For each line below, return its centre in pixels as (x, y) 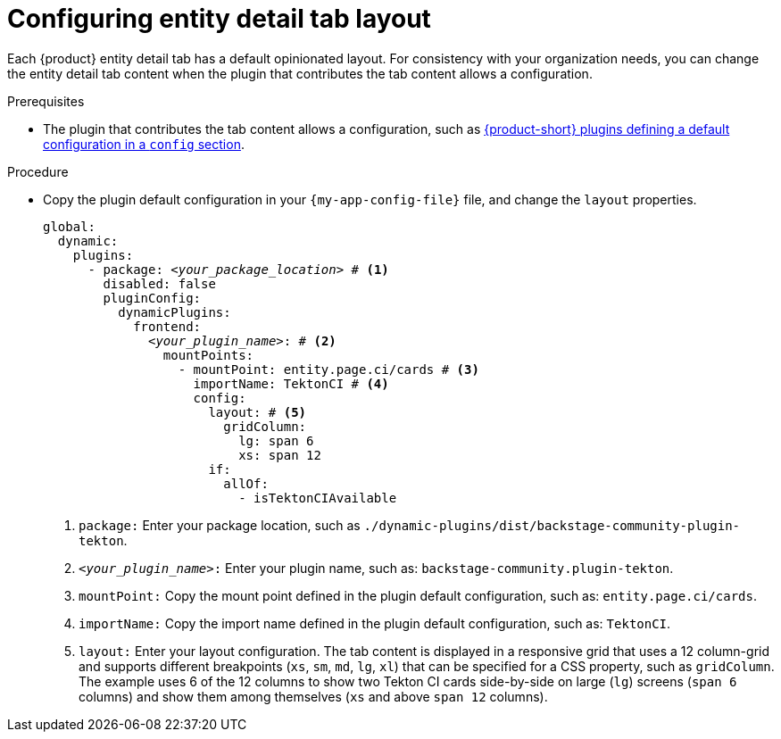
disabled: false (159, 283)
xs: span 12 (280, 455)
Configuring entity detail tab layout (219, 19)
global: (70, 226)
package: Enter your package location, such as (220, 525)
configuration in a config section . (144, 144)
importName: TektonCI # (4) (291, 383)
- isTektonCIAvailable (318, 498)
